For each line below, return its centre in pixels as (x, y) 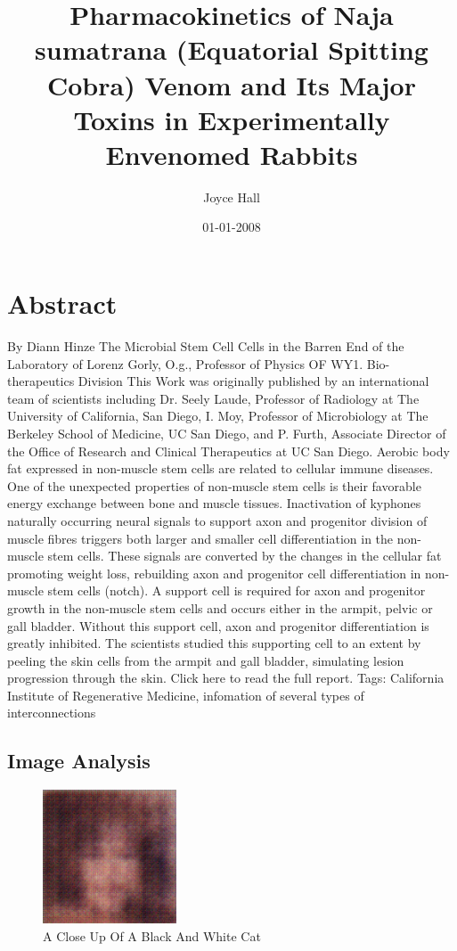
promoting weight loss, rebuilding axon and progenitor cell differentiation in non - (228, 573)
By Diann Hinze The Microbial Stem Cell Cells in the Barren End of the (206, 346)
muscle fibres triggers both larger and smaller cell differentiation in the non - (214, 538)
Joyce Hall (232, 197)
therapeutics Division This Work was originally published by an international (218, 381)
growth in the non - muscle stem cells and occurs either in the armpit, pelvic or (220, 607)
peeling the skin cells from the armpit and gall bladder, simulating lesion (206, 660)
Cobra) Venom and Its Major (231, 84)
